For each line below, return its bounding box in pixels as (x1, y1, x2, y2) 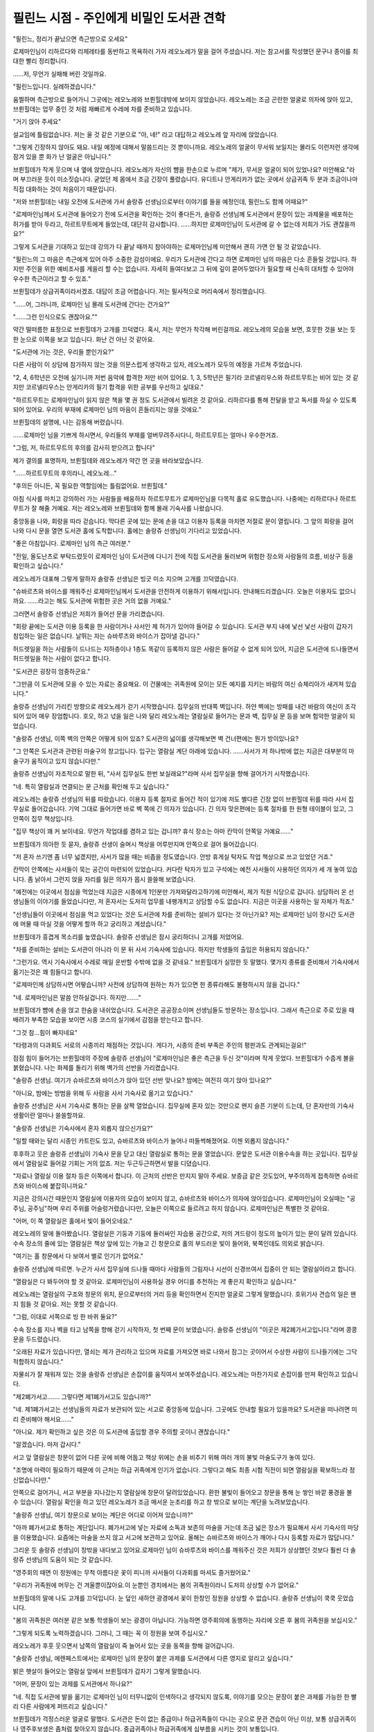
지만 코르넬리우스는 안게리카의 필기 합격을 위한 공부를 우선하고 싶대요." (12, 383, 204, 391)
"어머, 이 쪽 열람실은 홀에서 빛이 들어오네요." (12, 1217, 133, 1225)
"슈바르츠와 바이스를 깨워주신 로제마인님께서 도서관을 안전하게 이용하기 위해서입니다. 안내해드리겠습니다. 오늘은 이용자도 (12, 587, 338, 595)
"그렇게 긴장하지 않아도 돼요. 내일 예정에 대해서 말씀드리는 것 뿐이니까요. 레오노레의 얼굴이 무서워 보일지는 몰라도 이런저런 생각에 (12, 143, 359, 152)
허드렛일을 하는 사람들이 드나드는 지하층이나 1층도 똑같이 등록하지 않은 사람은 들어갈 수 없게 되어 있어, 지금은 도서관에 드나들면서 (12, 644, 359, 653)
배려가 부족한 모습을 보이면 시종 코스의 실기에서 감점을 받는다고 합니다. (12, 1016, 204, 1024)
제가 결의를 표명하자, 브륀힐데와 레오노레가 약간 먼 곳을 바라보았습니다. (12, 456, 204, 464)
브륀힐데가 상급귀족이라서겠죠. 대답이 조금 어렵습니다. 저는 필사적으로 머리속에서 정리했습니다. (12, 288, 267, 296)
